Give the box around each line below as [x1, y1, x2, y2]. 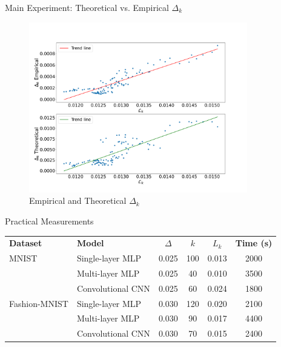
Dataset [9, 237, 42, 249]
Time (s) [235, 237, 273, 249]
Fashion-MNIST [9, 297, 68, 309]
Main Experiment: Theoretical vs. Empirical [5, 1, 169, 13]
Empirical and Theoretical [29, 194, 127, 207]
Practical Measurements [5, 214, 94, 227]
